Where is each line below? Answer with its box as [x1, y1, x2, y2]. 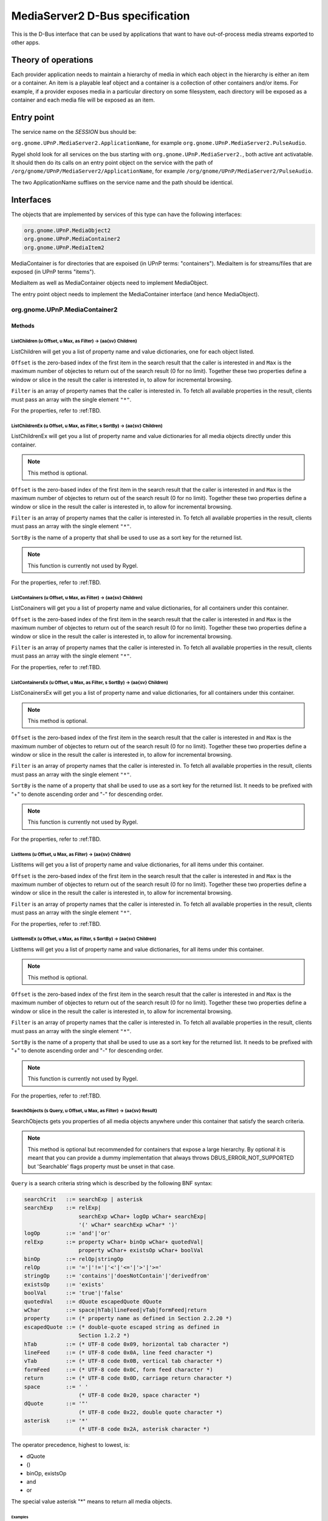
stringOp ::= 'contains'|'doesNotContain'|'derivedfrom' [24, 1272, 210, 1279]
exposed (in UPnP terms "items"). [11, 268, 96, 275]
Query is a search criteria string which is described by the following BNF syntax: [11, 1179, 213, 1186]
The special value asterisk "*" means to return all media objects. [11, 1497, 173, 1505]
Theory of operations [11, 55, 94, 65]
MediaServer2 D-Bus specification [11, 9, 190, 23]
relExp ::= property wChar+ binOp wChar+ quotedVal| [24, 1238, 203, 1245]
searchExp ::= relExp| [24, 1205, 101, 1211]
